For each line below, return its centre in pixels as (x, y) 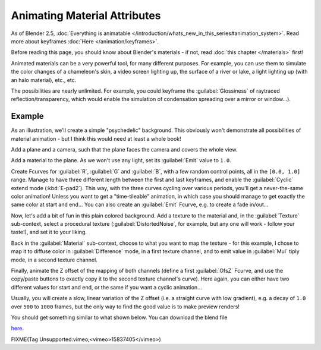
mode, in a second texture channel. (54, 260)
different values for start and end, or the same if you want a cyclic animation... (106, 287)
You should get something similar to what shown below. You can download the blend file (119, 317)
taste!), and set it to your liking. (49, 232)
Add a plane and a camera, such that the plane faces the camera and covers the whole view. (124, 149)
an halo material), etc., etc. (44, 80)
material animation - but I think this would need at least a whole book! (96, 138)
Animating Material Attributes (86, 15)
